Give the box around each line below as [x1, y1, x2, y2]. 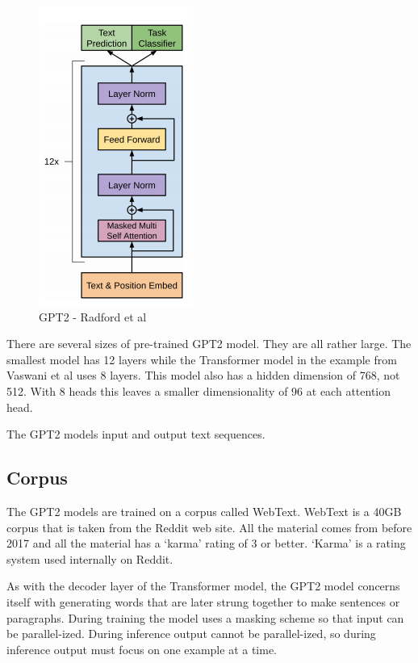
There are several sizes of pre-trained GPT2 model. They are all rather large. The [6, 335, 412, 352]
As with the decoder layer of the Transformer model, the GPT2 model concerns [6, 577, 400, 594]
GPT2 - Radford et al [39, 308, 147, 325]
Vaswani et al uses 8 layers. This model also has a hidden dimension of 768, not [6, 367, 400, 384]
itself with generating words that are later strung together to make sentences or [6, 593, 400, 610]
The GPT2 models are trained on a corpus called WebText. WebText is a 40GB [6, 502, 402, 519]
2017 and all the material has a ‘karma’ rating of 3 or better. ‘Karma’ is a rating [6, 535, 406, 552]
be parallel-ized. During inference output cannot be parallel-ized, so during [6, 625, 376, 642]
